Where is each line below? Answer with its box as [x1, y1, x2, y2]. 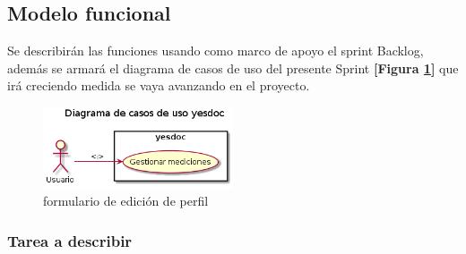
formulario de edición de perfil [43, 191, 209, 210]
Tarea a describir [7, 229, 133, 251]
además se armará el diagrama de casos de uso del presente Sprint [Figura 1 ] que [7, 58, 459, 77]
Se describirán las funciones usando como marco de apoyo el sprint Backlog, [7, 41, 424, 60]
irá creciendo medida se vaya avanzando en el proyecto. [7, 76, 310, 95]
